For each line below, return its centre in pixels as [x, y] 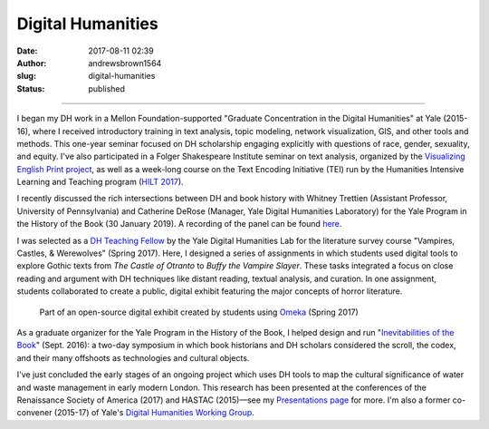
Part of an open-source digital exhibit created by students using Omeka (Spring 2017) [199, 312]
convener [34, 413]
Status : [31, 88]
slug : [26, 76]
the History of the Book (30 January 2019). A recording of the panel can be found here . [179, 224]
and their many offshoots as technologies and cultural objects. [133, 357]
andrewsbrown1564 [125, 63]
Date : [27, 51]
